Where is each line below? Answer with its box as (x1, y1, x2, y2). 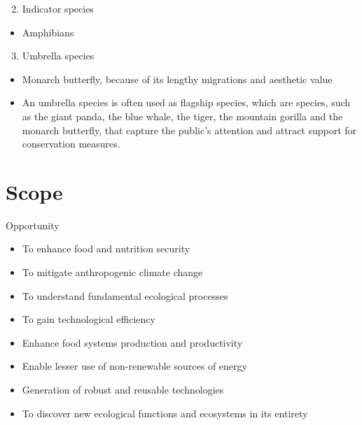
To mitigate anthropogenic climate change (22, 265, 203, 280)
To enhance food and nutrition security (22, 241, 190, 256)
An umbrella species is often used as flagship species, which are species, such (22, 95, 351, 110)
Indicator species (22, 1, 94, 15)
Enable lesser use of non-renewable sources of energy (22, 359, 247, 373)
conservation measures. (22, 136, 120, 151)
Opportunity (6, 217, 60, 232)
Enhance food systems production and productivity (22, 335, 243, 350)
